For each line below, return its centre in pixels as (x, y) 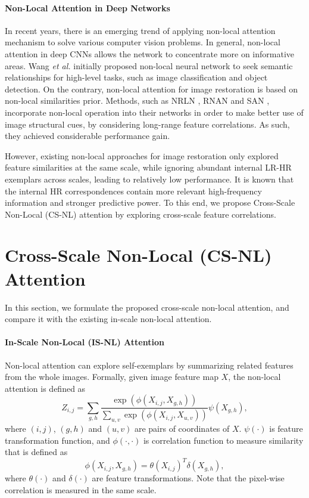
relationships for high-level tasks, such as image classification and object (136, 77)
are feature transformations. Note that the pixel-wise (188, 478)
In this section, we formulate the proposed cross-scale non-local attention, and (147, 307)
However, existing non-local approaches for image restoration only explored (142, 155)
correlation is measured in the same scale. (81, 489)
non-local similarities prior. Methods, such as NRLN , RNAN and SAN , (137, 100)
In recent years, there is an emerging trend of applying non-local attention (140, 30)
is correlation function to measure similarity (223, 440)
